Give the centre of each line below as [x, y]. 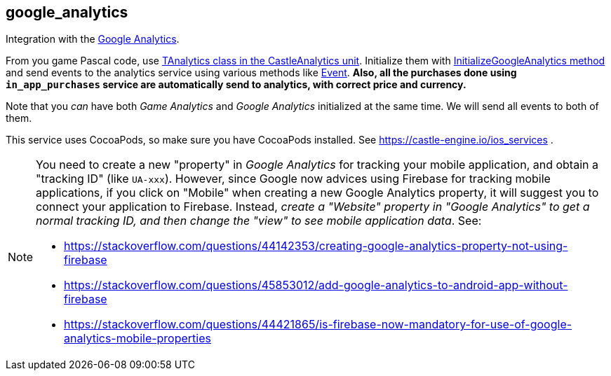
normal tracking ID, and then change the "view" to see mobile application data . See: [259, 221]
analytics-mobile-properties [137, 339]
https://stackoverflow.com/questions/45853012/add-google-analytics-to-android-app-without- [316, 285]
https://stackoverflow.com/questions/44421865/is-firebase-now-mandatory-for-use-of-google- [318, 325]
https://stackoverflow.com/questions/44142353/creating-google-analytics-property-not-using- [316, 246]
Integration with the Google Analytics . [93, 39]
